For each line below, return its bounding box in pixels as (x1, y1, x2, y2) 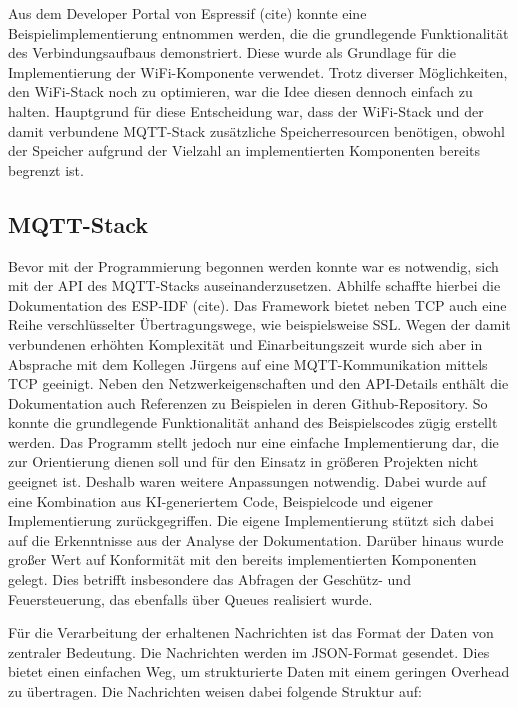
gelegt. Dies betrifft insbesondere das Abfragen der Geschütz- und (8, 569, 411, 590)
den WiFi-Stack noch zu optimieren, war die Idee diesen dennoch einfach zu (8, 81, 473, 102)
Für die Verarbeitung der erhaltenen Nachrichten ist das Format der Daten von (8, 622, 494, 643)
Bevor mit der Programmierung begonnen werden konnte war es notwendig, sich (8, 255, 499, 276)
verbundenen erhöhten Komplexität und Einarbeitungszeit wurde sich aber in (8, 333, 483, 354)
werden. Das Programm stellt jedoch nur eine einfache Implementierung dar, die (8, 431, 499, 452)
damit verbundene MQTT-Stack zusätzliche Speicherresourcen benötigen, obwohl (8, 120, 505, 141)
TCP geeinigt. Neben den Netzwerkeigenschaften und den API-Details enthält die (8, 373, 509, 394)
